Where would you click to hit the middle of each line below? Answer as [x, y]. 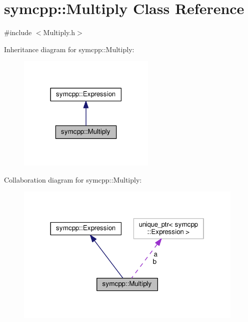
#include [18, 32]
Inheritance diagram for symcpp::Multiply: [69, 49]
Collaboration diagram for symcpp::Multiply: [73, 179]
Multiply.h [59, 32]
